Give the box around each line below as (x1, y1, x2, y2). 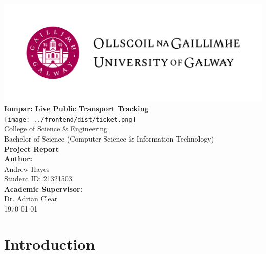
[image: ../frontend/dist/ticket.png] (4, 116, 136, 123)
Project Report (4, 143, 59, 154)
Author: (4, 153, 33, 164)
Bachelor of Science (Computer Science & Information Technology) (4, 133, 214, 144)
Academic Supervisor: (4, 183, 83, 194)
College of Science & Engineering (4, 123, 108, 134)
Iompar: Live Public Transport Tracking (4, 103, 149, 114)
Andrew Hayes (4, 163, 50, 174)
